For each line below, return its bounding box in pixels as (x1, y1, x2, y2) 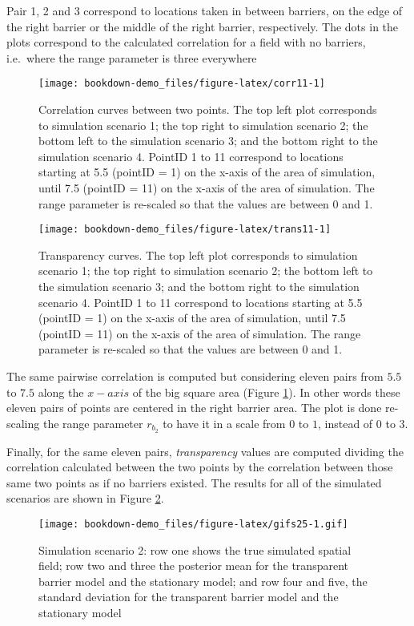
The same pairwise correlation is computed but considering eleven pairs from (6, 368, 384, 384)
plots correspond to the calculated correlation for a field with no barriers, (6, 34, 366, 50)
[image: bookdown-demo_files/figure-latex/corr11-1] (38, 78, 325, 90)
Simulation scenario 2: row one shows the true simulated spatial (38, 541, 352, 558)
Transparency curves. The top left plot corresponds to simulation (38, 246, 358, 263)
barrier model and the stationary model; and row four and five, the (38, 572, 368, 589)
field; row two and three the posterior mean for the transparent (38, 557, 348, 574)
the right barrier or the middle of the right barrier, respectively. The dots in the (6, 18, 399, 34)
